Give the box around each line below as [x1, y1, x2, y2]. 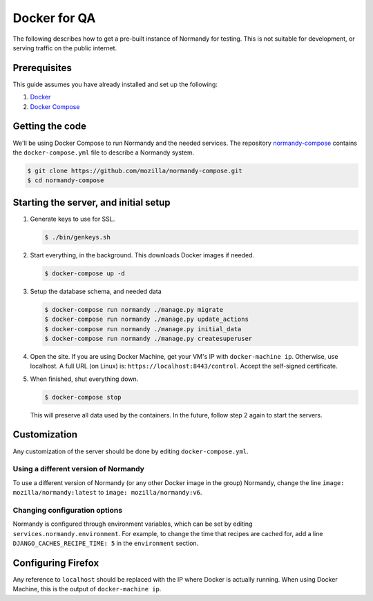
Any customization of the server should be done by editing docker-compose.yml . [12, 447, 249, 455]
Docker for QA [12, 10, 96, 26]
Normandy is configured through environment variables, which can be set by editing [12, 520, 253, 528]
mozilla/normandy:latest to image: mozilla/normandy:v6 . [12, 489, 202, 497]
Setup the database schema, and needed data [30, 287, 162, 295]
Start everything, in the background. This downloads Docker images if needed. [30, 250, 255, 259]
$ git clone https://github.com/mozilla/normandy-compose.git [27, 166, 242, 175]
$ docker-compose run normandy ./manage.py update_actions [44, 315, 249, 324]
